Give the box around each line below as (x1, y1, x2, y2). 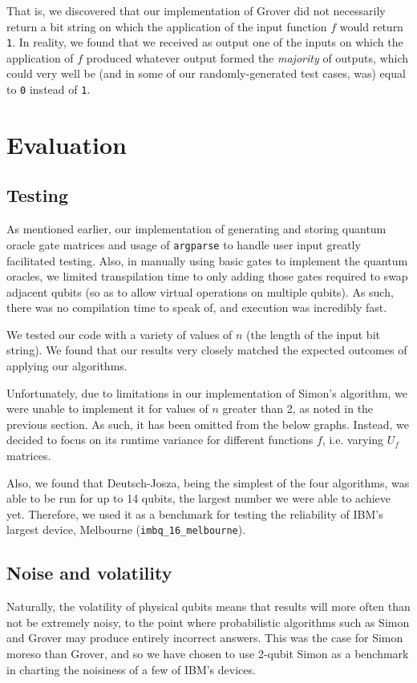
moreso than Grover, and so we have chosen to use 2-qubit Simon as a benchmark (6, 645, 409, 662)
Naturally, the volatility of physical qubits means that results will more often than (6, 598, 411, 615)
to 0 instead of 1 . (6, 81, 91, 98)
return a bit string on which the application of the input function (6, 18, 327, 34)
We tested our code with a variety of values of (6, 325, 233, 342)
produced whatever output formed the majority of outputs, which (86, 49, 409, 66)
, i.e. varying (322, 431, 384, 448)
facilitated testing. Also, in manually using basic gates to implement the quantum (6, 252, 408, 269)
